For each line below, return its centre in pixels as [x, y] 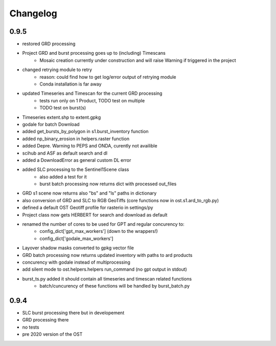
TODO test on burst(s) [63, 108]
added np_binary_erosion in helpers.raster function [76, 139]
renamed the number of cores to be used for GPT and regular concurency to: [103, 224]
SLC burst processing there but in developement [73, 313]
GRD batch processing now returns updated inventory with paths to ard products [107, 255]
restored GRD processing [49, 44]
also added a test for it [63, 177]
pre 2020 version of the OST [52, 334]
